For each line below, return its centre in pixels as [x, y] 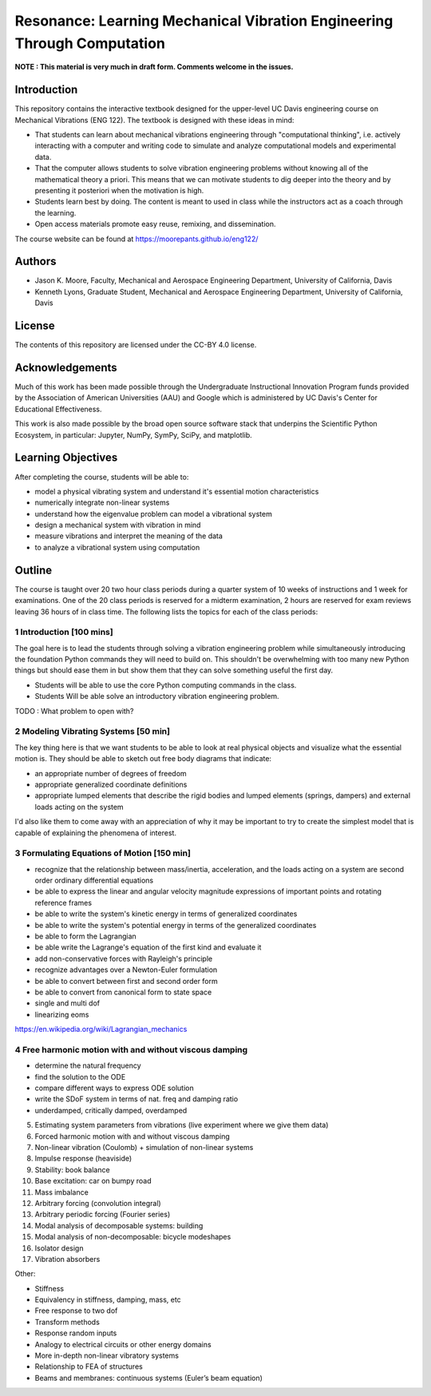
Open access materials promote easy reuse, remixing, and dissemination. [155, 224]
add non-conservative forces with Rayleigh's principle [124, 958]
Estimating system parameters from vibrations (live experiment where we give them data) [182, 1125]
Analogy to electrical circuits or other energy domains [123, 1344]
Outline [33, 570]
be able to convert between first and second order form [127, 981]
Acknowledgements [66, 367]
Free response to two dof [76, 1311]
